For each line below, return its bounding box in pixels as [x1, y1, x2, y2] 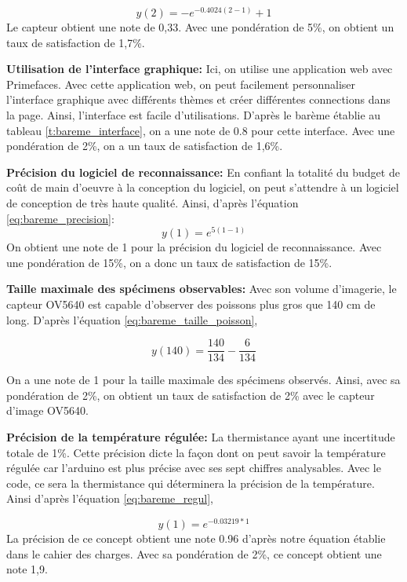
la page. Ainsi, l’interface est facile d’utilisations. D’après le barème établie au [6, 106, 381, 123]
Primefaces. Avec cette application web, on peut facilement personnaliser [6, 75, 356, 92]
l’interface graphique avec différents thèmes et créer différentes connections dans [6, 91, 391, 108]
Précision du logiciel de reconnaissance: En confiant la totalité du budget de [6, 163, 400, 180]
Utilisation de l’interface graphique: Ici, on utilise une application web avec [6, 60, 393, 77]
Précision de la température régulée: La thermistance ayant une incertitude [6, 429, 395, 445]
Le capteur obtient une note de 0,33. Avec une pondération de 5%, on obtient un [6, 19, 394, 35]
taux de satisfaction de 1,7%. [6, 34, 145, 50]
